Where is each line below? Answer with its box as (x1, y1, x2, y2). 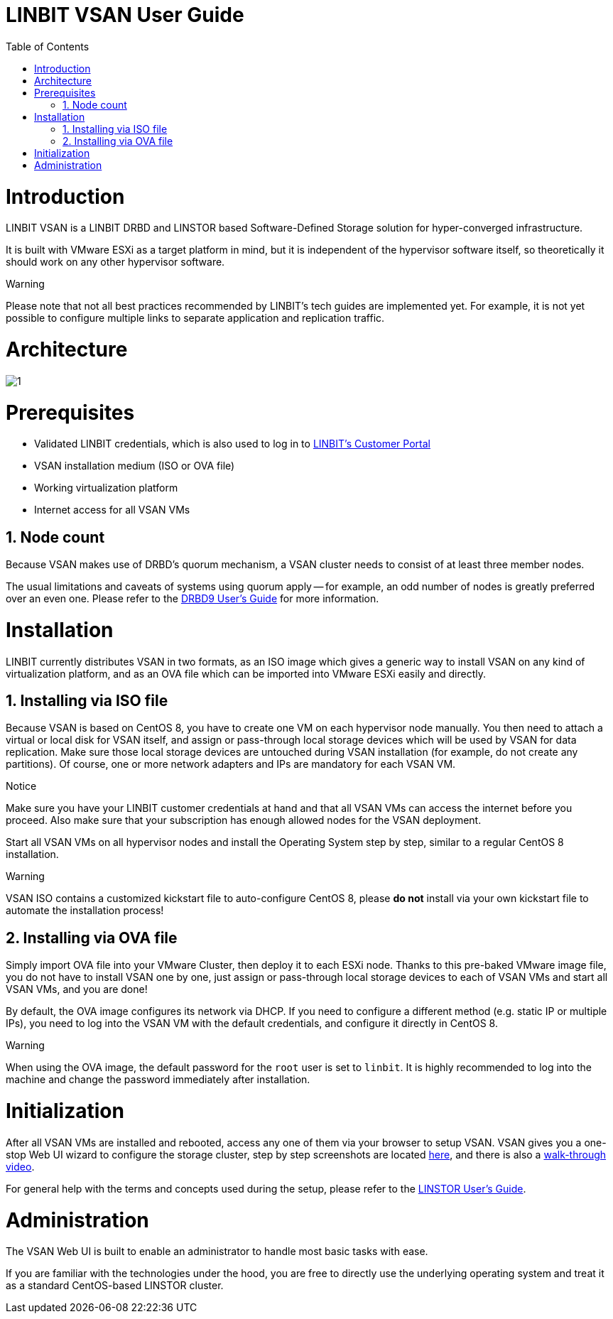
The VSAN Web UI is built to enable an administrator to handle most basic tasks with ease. (6, 1245, 428, 1258)
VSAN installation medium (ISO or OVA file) (34, 460, 235, 472)
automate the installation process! (6, 904, 164, 917)
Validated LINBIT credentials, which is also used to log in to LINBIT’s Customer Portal (34, 438, 430, 450)
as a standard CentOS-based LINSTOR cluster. (6, 1279, 224, 1292)
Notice (6, 780, 37, 793)
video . (6, 1160, 35, 1173)
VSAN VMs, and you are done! (6, 983, 148, 996)
